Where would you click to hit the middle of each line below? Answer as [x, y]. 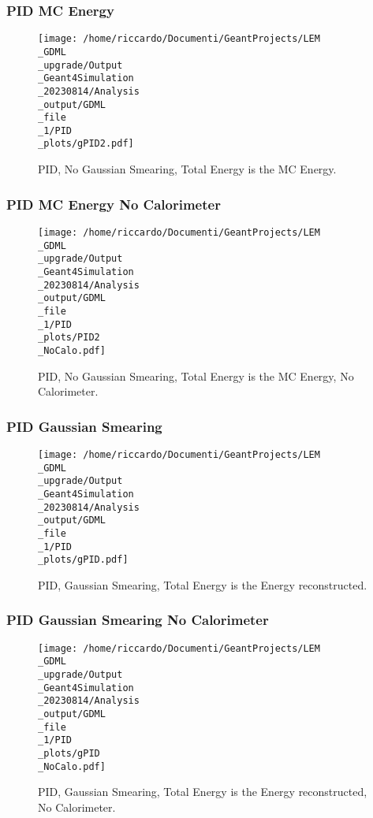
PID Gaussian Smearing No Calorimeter [138, 620]
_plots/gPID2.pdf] [86, 144]
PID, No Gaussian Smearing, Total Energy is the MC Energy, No [196, 376]
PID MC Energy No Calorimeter [114, 204]
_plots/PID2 [69, 338]
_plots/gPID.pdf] [83, 560]
